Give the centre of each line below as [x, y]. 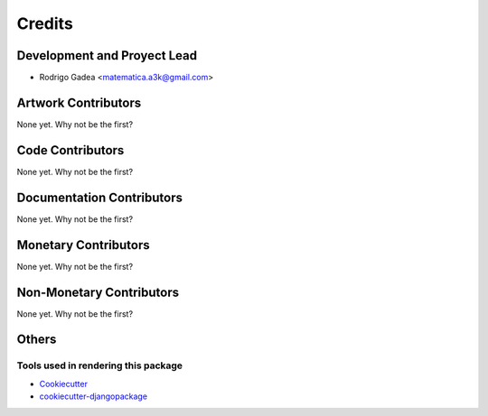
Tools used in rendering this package [100, 365]
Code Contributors [70, 150]
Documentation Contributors [100, 197]
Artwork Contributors [79, 102]
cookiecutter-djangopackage [94, 396]
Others [37, 340]
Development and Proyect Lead [107, 55]
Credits [45, 23]
